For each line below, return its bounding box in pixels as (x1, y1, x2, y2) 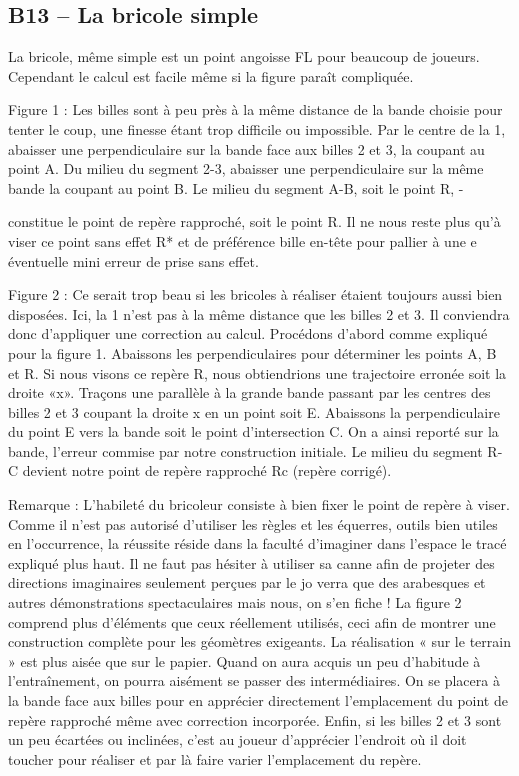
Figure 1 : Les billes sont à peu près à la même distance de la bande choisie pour (8, 99, 503, 120)
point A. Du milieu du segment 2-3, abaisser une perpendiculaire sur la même (8, 158, 484, 179)
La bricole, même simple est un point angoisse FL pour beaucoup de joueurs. (8, 46, 480, 67)
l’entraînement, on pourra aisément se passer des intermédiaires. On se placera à (8, 670, 500, 691)
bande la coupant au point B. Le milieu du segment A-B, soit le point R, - (8, 177, 464, 198)
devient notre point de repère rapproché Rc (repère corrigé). (22, 460, 392, 481)
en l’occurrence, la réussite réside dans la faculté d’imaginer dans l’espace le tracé (8, 533, 507, 554)
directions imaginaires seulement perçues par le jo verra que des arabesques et (8, 572, 486, 593)
